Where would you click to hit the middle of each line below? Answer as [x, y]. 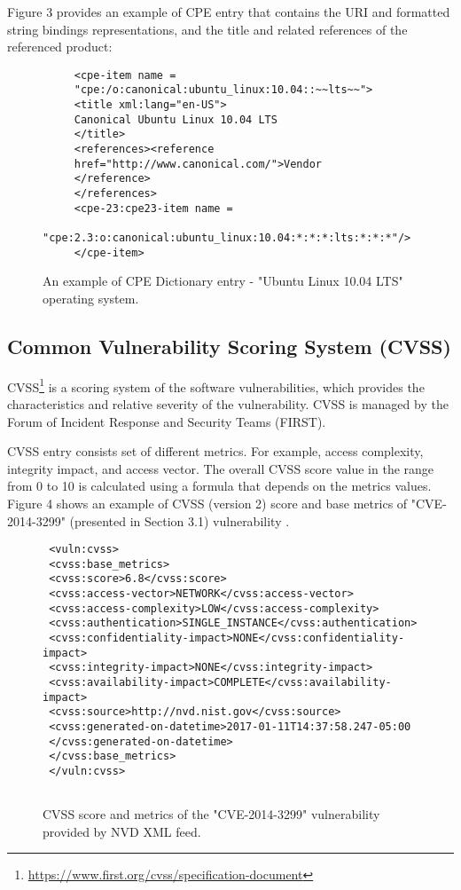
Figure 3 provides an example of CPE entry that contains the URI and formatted [229, 12]
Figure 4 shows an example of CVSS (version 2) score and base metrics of [207, 503]
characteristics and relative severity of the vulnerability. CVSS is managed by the [228, 403]
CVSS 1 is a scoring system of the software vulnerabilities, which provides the [216, 385]
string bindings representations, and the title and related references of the [207, 29]
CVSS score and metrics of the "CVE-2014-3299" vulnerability [211, 814]
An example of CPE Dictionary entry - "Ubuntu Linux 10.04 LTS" [223, 281]
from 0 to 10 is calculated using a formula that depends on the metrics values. [219, 486]
